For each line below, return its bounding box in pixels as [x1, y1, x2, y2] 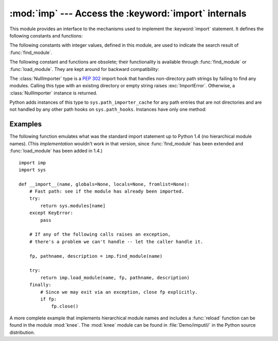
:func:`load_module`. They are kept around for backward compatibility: [9, 66, 160, 72]
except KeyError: [29, 210, 73, 216]
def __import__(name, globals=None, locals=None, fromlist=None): [19, 181, 190, 187]
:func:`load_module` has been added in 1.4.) [9, 148, 103, 154]
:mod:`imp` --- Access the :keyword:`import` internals [9, 8, 247, 19]
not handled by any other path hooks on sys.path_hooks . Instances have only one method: [9, 106, 207, 112]
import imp [19, 160, 46, 165]
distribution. [9, 329, 36, 335]
